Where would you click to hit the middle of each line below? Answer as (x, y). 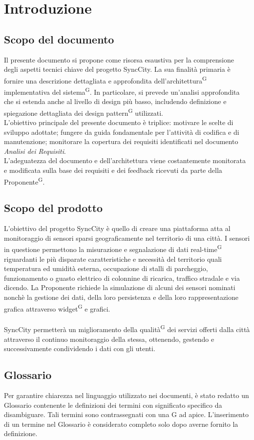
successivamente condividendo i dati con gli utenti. (80, 348)
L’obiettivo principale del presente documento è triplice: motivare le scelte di (119, 122)
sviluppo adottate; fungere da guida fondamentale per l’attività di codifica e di (122, 132)
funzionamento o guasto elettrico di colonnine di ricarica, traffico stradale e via (122, 278)
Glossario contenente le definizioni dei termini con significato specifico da (113, 405)
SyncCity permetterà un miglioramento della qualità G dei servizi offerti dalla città (127, 329)
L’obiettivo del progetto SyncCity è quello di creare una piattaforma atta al (117, 228)
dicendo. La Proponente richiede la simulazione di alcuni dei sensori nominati (120, 287)
